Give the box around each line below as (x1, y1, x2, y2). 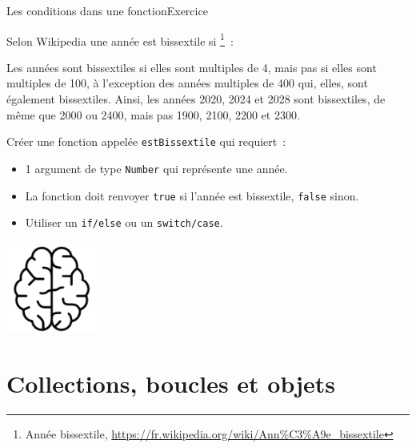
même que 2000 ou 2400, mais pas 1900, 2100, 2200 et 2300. (6, 106, 300, 123)
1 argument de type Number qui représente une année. (25, 159, 288, 176)
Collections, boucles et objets (6, 367, 336, 399)
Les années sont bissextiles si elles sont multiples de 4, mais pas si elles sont (6, 59, 377, 75)
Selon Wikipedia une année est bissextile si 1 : (6, 30, 234, 49)
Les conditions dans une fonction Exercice (6, 2, 208, 18)
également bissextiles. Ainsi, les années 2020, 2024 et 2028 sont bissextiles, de (6, 91, 386, 107)
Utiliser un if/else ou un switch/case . (25, 214, 223, 231)
